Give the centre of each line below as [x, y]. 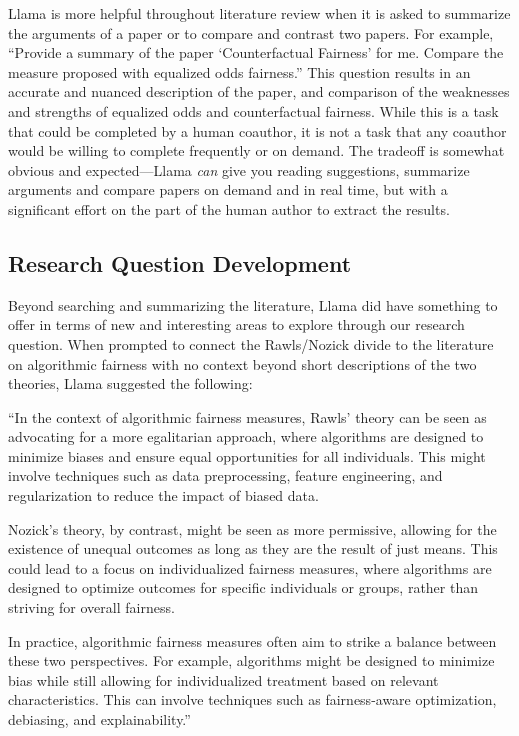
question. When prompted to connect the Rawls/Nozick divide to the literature [251, 343]
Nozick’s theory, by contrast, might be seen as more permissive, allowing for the [252, 528]
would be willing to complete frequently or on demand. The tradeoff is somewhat [256, 150]
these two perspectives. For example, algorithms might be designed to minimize [251, 660]
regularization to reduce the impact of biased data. [163, 495]
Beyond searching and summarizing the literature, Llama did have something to [253, 304]
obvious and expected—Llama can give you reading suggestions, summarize [239, 169]
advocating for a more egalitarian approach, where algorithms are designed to [246, 436]
